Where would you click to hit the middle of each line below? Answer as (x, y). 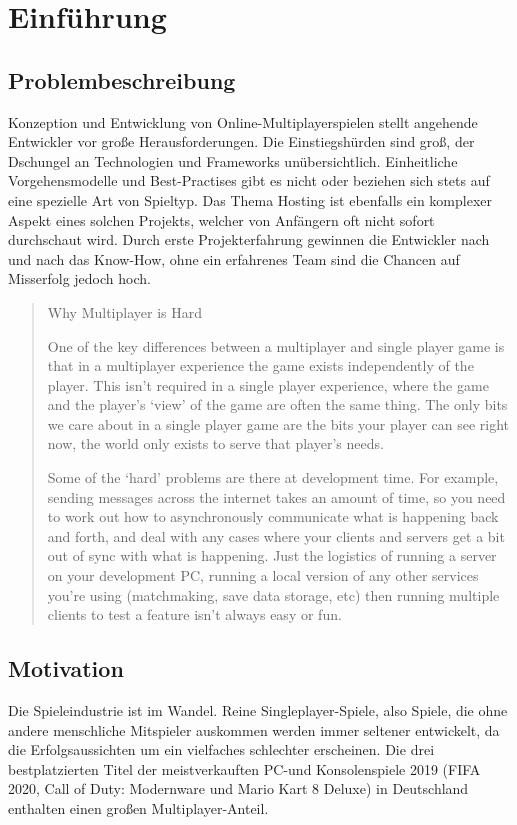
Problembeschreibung (122, 79)
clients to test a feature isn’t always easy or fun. (194, 614)
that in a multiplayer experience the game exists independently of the (260, 365)
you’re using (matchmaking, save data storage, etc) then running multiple (273, 594)
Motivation (66, 668)
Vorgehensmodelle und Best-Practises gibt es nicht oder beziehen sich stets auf (249, 180)
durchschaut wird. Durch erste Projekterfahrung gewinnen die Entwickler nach (249, 239)
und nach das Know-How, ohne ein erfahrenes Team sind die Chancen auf (234, 258)
